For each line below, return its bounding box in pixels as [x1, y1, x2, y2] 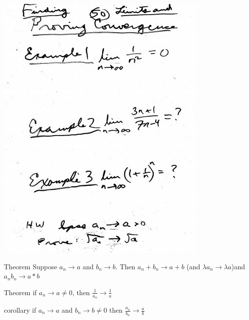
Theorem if [4, 287, 37, 297]
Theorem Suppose [4, 261, 57, 271]
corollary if [4, 305, 36, 315]
